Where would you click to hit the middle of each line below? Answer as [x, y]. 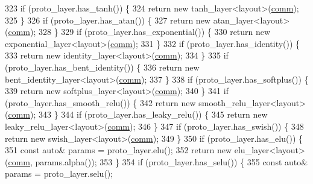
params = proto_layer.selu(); [59, 173]
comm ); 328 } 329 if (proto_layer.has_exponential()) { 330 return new [139, 32]
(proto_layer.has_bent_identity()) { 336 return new [102, 67]
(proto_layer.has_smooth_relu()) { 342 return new [100, 102]
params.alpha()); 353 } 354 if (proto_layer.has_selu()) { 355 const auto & [172, 161]
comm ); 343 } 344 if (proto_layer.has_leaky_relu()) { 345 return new [138, 114]
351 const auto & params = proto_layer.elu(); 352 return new [119, 150]
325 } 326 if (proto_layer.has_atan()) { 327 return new [108, 20]
